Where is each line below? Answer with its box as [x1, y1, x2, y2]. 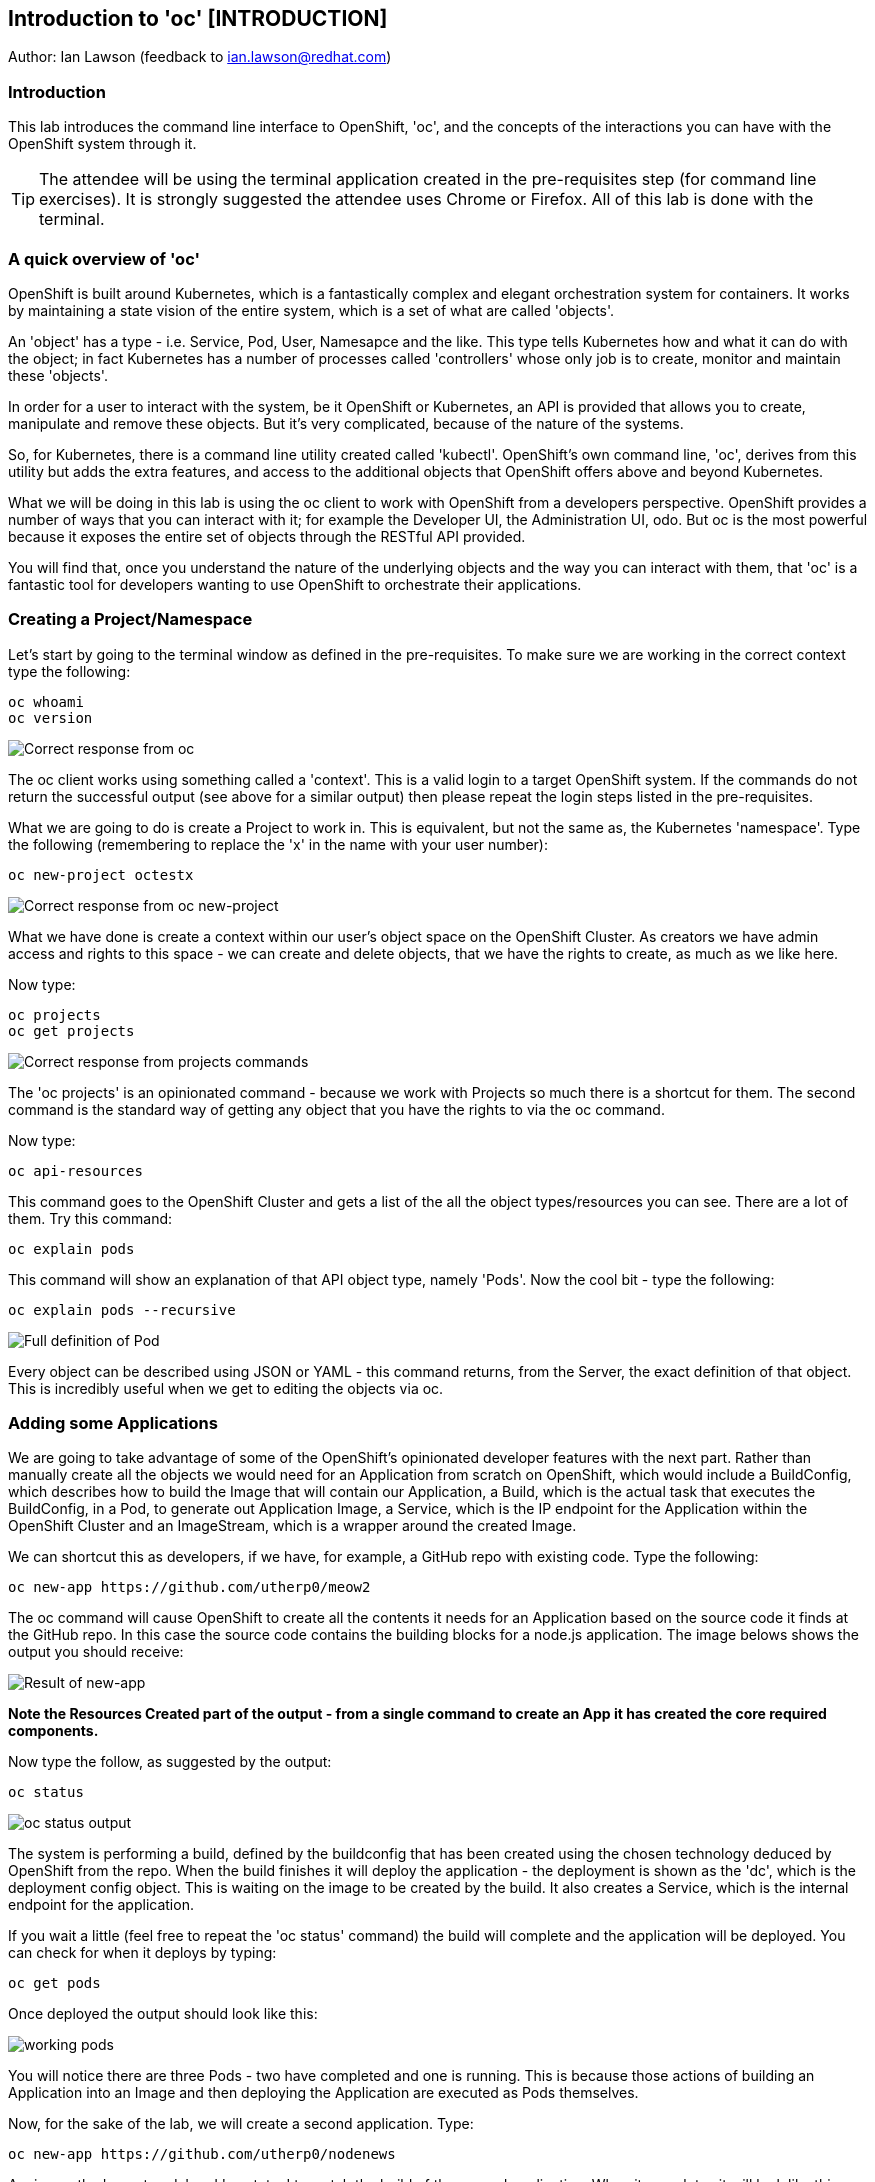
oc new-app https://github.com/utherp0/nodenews [8, 2146, 396, 2163]
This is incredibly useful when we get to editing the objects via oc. [8, 1379, 444, 1397]
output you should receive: [8, 1643, 184, 1661]
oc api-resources [8, 1162, 143, 1179]
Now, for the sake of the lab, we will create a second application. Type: [8, 2115, 474, 2133]
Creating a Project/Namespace [8, 609, 253, 630]
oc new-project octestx [8, 866, 194, 883]
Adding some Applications [8, 1413, 218, 1434]
